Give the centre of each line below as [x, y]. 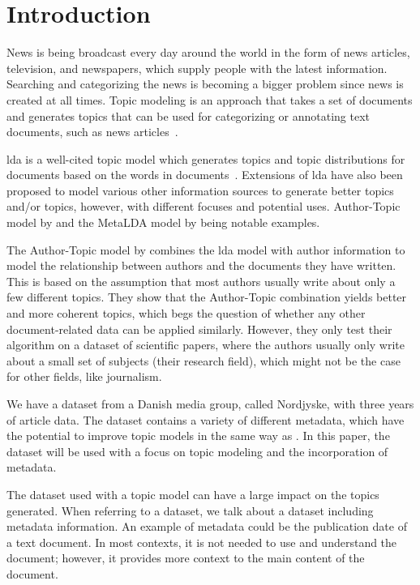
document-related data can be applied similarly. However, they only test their [199, 329]
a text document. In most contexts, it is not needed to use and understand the [202, 542]
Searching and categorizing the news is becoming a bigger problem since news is [205, 84]
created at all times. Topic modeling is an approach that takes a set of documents [210, 99]
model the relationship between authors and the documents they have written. [201, 265]
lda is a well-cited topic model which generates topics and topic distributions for [206, 158]
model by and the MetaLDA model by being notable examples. [163, 222]
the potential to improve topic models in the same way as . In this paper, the [198, 436]
